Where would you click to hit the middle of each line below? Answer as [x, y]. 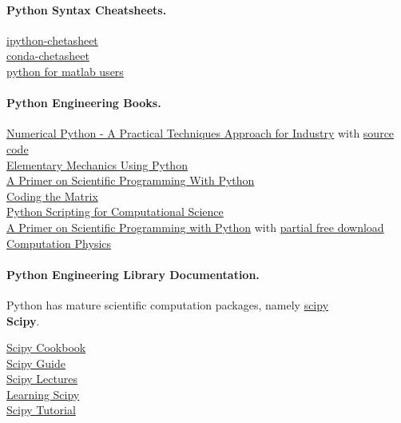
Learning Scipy [43, 394]
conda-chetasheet [48, 56]
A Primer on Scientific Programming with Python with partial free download [195, 227]
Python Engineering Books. [84, 103]
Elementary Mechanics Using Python [97, 164]
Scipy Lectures [42, 379]
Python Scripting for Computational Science [115, 211]
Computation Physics [59, 243]
